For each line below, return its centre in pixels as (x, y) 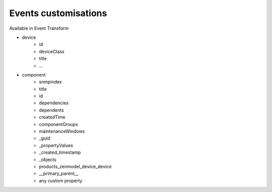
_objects (48, 159)
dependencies (54, 103)
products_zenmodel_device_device (75, 166)
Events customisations (58, 13)
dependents (51, 110)
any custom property (61, 180)
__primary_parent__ (59, 173)
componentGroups (58, 124)
